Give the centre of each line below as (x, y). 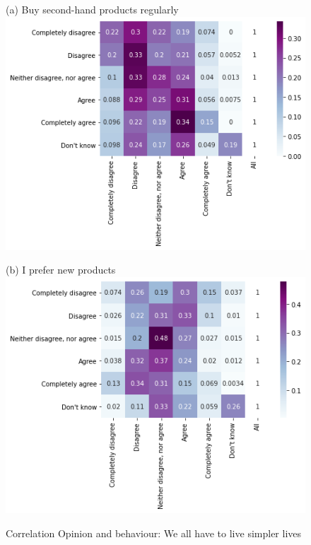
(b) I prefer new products (61, 270)
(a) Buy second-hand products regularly (92, 9)
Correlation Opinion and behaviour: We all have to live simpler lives (154, 533)
